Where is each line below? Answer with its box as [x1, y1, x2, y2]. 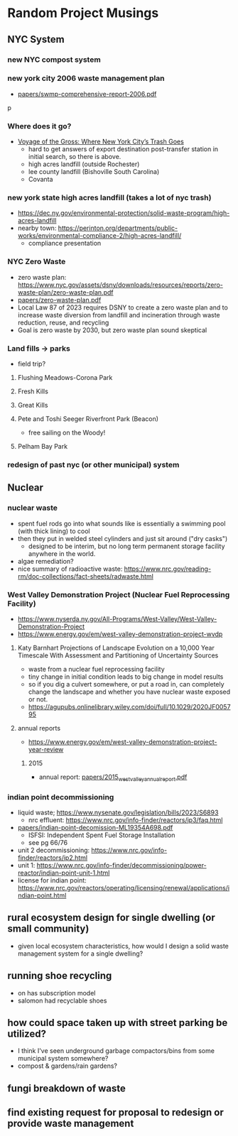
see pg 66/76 [28, 838, 68, 846]
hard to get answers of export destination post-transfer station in [28, 145, 219, 153]
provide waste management [7, 1118, 134, 1130]
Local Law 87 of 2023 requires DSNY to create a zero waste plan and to [17, 303, 229, 312]
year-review [28, 745, 64, 753]
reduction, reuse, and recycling [17, 318, 109, 327]
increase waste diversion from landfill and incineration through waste [17, 310, 220, 319]
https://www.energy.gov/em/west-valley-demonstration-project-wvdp [17, 630, 223, 638]
